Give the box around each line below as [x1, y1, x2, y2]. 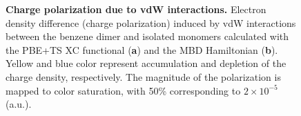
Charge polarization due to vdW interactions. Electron [6, 2, 266, 16]
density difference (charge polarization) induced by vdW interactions [6, 15, 296, 30]
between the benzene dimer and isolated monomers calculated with [6, 29, 289, 43]
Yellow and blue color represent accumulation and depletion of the [6, 56, 287, 70]
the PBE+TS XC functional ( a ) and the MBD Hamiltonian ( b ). [6, 42, 278, 57]
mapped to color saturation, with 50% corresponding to [6, 83, 241, 97]
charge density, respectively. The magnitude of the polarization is [6, 69, 281, 84]
